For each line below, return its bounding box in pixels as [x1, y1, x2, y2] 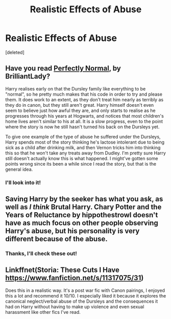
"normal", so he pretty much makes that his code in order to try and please [5, 91, 162, 97]
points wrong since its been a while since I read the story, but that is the [5, 161, 157, 167]
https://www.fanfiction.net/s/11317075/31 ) [5, 274, 144, 282]
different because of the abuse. [5, 235, 108, 243]
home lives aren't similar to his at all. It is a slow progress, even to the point [5, 118, 163, 124]
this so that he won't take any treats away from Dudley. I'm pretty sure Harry [5, 150, 166, 156]
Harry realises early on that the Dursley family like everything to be [5, 85, 146, 92]
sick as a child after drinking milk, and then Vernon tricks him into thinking [5, 144, 161, 150]
